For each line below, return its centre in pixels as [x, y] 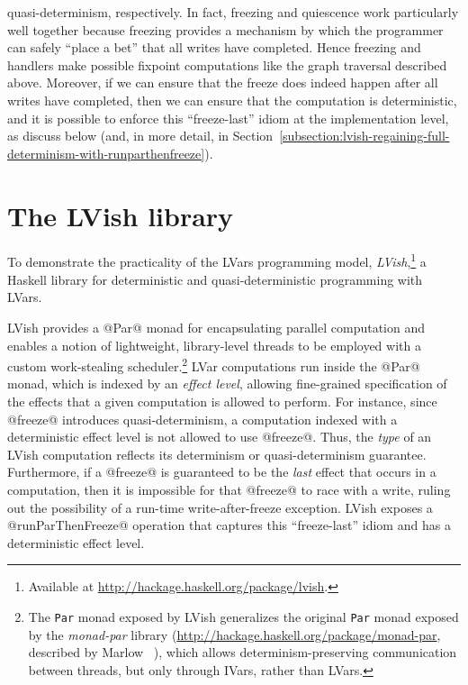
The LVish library [121, 215]
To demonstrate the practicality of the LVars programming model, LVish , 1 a [217, 260]
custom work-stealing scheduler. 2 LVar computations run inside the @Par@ [214, 365]
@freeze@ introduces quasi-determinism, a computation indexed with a [202, 419]
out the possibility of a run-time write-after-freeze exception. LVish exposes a [220, 507]
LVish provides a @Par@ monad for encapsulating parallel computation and [216, 327]
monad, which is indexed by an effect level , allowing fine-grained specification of [227, 384]
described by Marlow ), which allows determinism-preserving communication [243, 652]
